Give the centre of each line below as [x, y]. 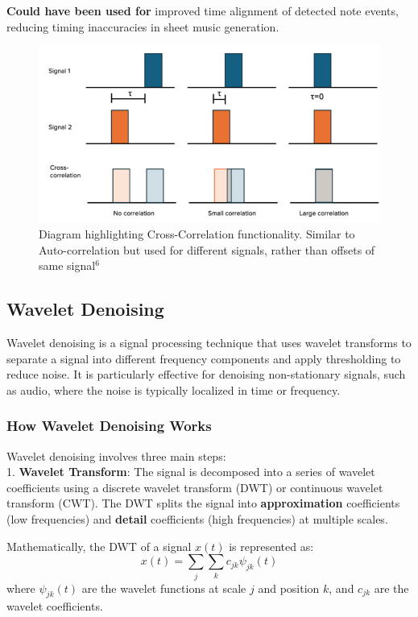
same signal [67, 265]
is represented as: [271, 546]
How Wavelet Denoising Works [109, 426]
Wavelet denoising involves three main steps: [116, 456]
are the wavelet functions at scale [164, 588]
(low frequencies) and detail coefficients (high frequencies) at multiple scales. [197, 519]
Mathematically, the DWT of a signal [99, 546]
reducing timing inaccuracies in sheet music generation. [143, 26]
